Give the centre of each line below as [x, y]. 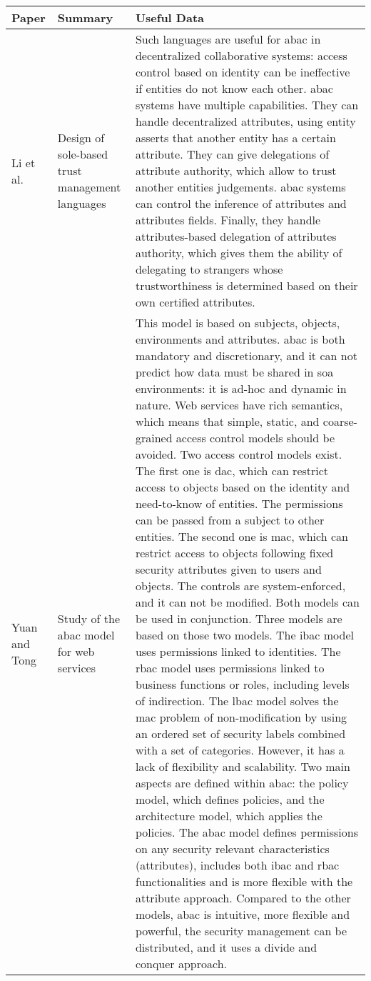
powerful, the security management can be [241, 931]
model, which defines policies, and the [230, 799]
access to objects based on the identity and [243, 487]
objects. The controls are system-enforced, [240, 586]
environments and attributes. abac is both [240, 339]
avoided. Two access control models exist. [239, 454]
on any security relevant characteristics [232, 848]
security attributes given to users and [228, 569]
